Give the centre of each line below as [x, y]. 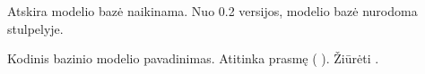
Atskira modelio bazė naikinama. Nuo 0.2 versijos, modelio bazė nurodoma [212, 11]
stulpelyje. [35, 28]
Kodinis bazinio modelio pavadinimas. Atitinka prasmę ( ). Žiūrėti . [193, 58]
